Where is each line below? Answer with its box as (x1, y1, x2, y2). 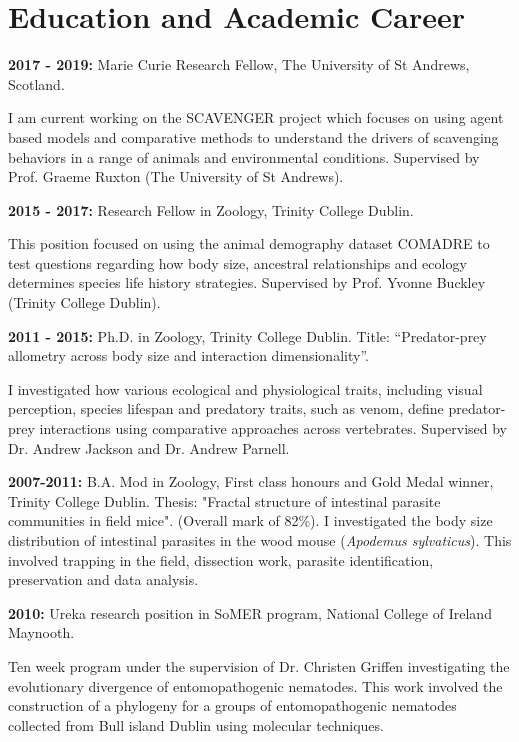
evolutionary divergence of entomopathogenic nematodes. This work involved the (8, 675, 503, 696)
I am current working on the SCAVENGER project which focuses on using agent (8, 107, 504, 128)
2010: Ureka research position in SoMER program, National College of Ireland (8, 602, 492, 623)
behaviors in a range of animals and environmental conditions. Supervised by (8, 146, 480, 167)
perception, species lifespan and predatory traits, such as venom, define (8, 398, 444, 419)
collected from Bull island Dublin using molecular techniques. (8, 714, 384, 735)
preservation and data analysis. (8, 569, 199, 590)
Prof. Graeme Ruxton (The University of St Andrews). (8, 166, 344, 187)
